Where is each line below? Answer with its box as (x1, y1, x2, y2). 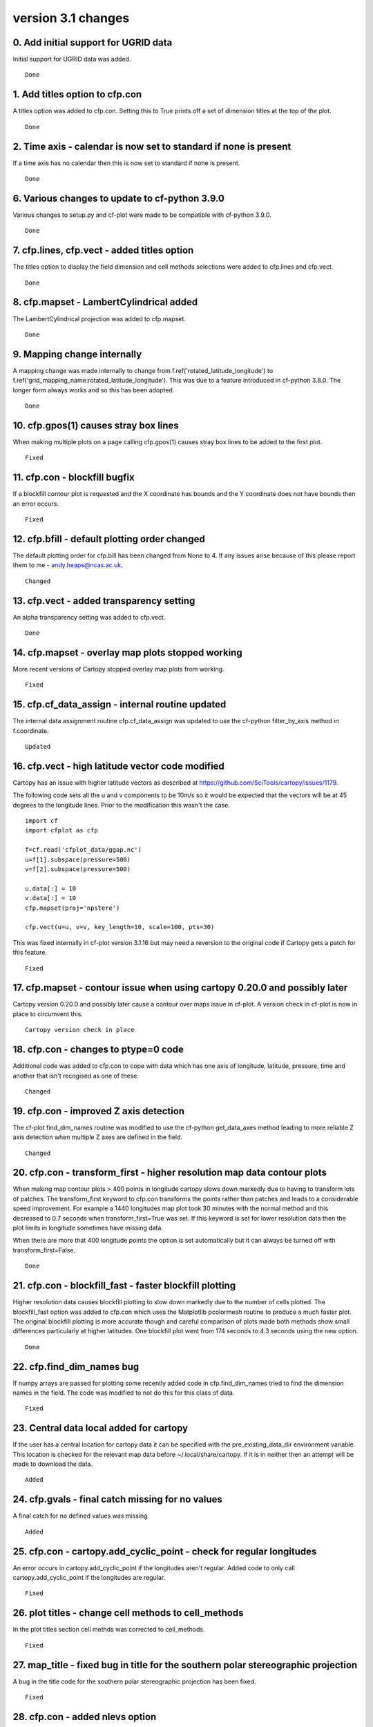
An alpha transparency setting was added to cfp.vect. (12, 613, 166, 621)
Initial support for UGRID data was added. (12, 55, 131, 64)
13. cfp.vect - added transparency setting (12, 595, 195, 607)
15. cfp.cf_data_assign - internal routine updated (12, 698, 227, 711)
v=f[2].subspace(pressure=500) (25, 866, 131, 873)
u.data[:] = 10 (25, 884, 77, 893)
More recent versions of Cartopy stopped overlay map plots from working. (12, 665, 224, 673)
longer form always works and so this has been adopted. (12, 385, 175, 394)
